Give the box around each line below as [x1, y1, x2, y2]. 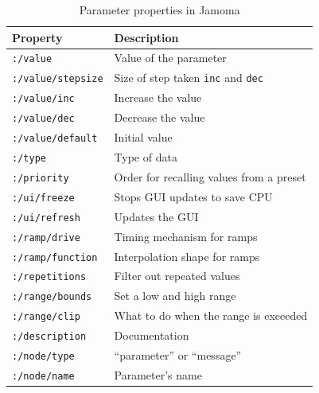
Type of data [114, 149, 177, 165]
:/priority [12, 172, 69, 184]
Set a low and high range [114, 287, 236, 304]
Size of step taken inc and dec [114, 69, 263, 86]
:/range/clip [12, 311, 80, 323]
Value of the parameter [114, 49, 227, 66]
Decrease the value [114, 109, 205, 126]
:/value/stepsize [12, 73, 103, 85]
